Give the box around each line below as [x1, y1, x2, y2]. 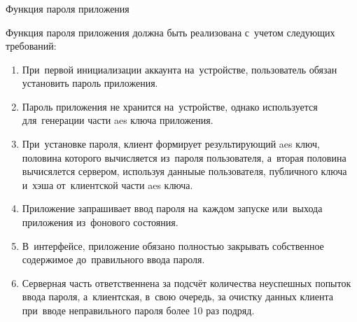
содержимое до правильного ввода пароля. [22, 252, 205, 267]
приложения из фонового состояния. [22, 215, 178, 230]
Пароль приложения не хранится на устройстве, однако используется [22, 99, 318, 113]
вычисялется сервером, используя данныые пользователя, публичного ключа [22, 164, 347, 178]
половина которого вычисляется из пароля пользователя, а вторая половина [22, 150, 346, 164]
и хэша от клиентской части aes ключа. [22, 177, 193, 192]
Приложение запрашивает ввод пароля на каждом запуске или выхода [22, 201, 323, 216]
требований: [6, 38, 57, 53]
